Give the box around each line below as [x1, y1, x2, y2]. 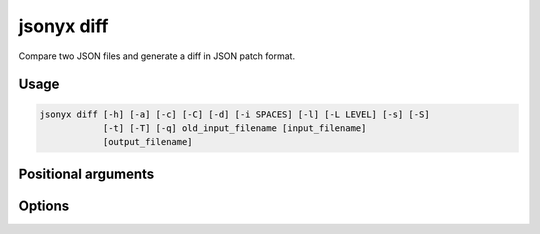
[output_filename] [102, 136, 194, 148]
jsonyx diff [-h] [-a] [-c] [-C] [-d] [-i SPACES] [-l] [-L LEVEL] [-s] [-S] [39, 108, 430, 120]
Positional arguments [18, 165, 155, 182]
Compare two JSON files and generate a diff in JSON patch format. [18, 50, 295, 62]
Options [18, 197, 70, 214]
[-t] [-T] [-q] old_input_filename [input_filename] [102, 122, 367, 134]
